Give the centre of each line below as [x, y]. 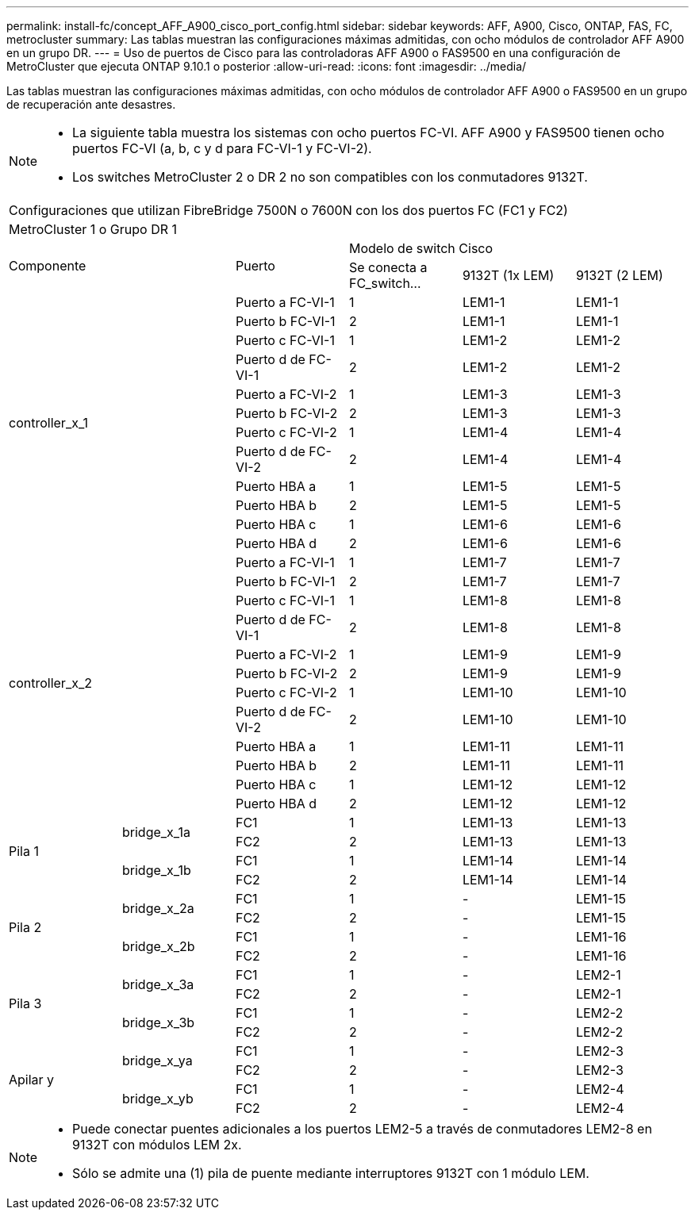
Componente [48, 266]
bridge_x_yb [157, 1099]
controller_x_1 [48, 423]
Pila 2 [25, 927]
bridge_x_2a [158, 908]
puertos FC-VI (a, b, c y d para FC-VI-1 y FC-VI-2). [222, 148]
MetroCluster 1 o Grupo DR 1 [93, 229]
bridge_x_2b [158, 946]
